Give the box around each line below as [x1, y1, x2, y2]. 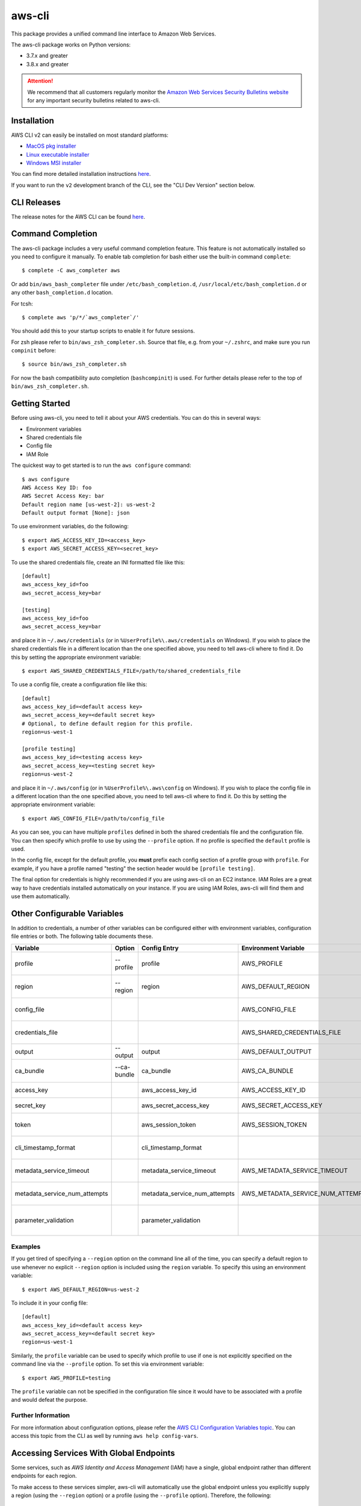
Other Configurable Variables [11, 908, 124, 919]
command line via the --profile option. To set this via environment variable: [11, 1360, 204, 1367]
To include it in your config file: [11, 1299, 88, 1307]
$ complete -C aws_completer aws [22, 267, 120, 274]
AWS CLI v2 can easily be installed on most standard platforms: [11, 131, 168, 139]
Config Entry [141, 943, 179, 952]
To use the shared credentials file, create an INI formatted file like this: [11, 558, 185, 566]
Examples [11, 1242, 41, 1251]
